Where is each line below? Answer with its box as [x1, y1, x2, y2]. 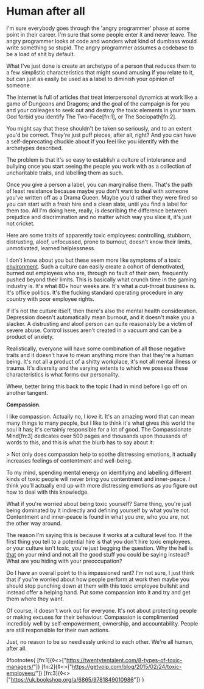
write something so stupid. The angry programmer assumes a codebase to [6, 44, 194, 51]
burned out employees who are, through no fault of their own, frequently [6, 269, 189, 276]
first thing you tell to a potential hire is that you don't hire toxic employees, [6, 538, 192, 545]
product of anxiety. [6, 333, 54, 340]
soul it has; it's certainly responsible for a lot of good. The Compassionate [6, 425, 192, 433]
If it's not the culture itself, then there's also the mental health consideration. [6, 307, 198, 314]
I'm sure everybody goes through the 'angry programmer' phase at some [6, 24, 190, 32]
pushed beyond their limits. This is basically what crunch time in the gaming [6, 276, 197, 283]
